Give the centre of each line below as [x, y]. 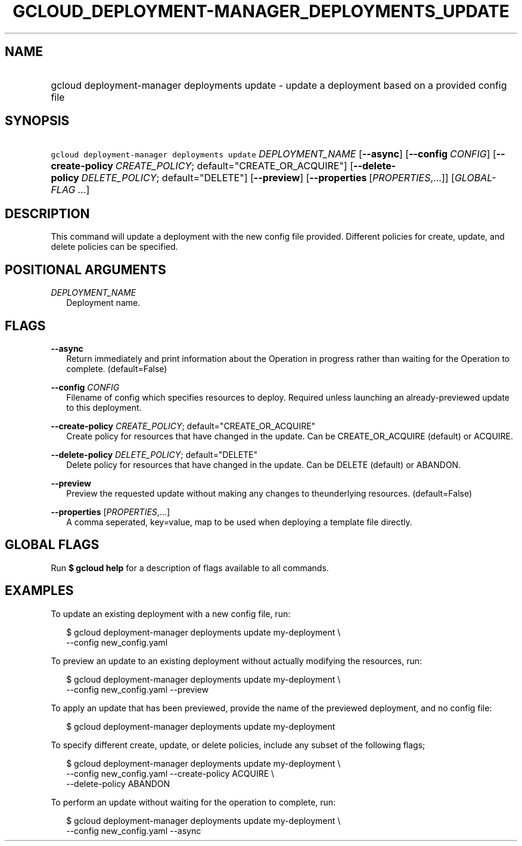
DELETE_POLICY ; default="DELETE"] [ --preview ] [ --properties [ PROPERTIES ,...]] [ [268, 178]
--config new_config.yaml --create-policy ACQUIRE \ [170, 773]
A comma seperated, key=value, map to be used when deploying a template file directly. [239, 522]
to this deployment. [104, 407]
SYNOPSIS [37, 121]
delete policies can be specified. [114, 247]
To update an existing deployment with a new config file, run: [171, 613]
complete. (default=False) [117, 368]
